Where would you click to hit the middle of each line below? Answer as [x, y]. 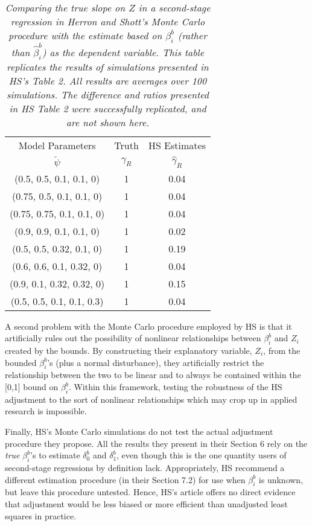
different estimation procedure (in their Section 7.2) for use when [125, 479]
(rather [192, 35]
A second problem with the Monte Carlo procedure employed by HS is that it [148, 326]
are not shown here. [108, 122]
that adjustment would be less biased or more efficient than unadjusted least [146, 503]
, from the [282, 351]
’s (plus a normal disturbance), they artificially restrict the [156, 362]
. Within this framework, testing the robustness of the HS [175, 386]
